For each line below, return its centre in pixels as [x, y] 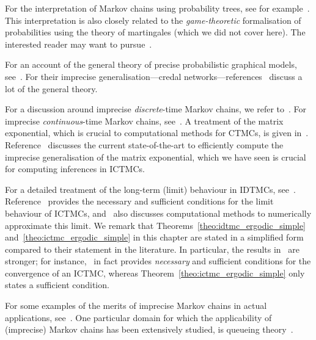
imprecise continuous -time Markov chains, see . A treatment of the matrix [144, 121]
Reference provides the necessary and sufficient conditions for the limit [139, 201]
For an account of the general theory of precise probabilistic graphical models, [151, 64]
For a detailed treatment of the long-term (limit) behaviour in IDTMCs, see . [150, 189]
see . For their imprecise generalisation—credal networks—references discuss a [154, 76]
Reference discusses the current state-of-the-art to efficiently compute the [144, 144]
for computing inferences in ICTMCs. [75, 169]
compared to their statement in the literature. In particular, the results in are [152, 249]
